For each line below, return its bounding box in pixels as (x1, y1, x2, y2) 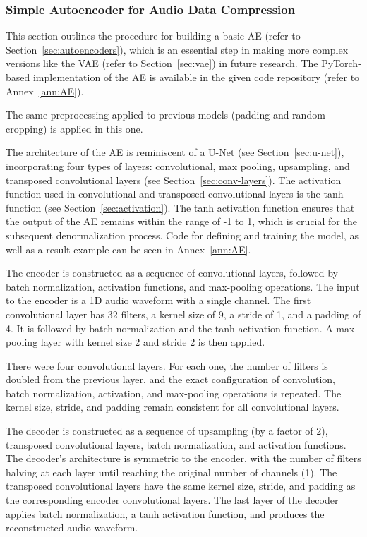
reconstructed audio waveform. (6, 520, 138, 535)
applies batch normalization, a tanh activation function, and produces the (6, 506, 325, 521)
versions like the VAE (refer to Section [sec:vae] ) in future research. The (6, 56, 318, 71)
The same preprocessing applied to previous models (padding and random (6, 107, 325, 122)
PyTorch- (321, 56, 361, 71)
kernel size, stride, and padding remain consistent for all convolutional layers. (6, 399, 339, 414)
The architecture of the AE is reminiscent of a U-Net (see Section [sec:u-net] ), (6, 145, 344, 159)
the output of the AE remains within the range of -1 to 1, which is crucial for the (6, 214, 357, 229)
